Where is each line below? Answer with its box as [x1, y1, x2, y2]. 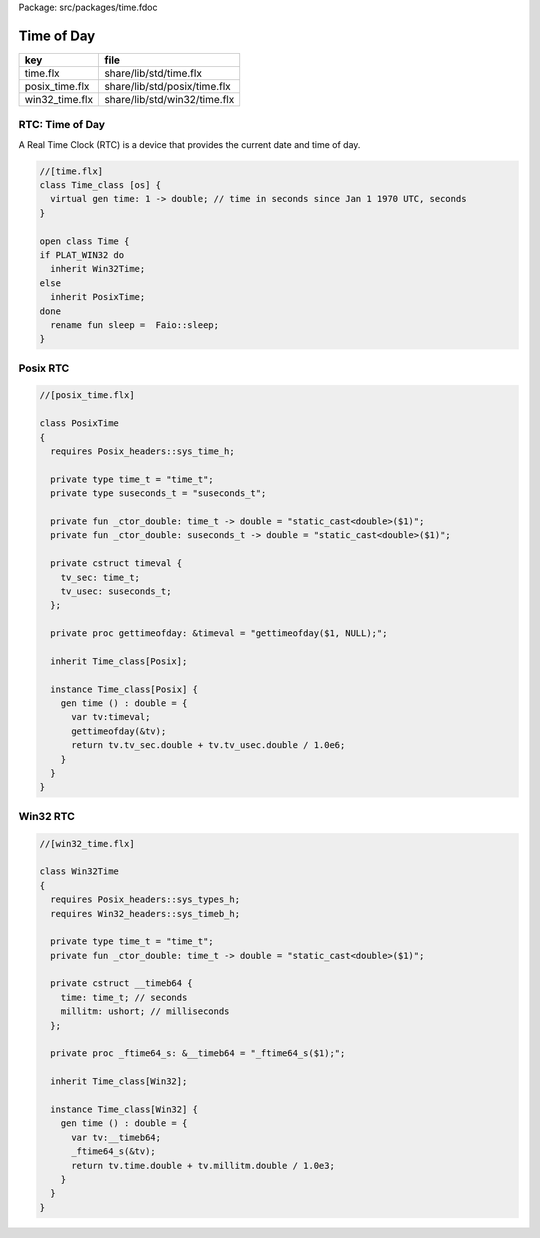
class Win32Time [39, 866, 120, 877]
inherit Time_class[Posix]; [50, 655, 188, 667]
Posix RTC [18, 361, 70, 375]
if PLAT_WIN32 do [39, 249, 125, 260]
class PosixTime [39, 418, 120, 429]
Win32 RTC [18, 809, 75, 823]
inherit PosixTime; [50, 291, 146, 303]
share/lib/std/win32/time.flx [104, 92, 235, 106]
